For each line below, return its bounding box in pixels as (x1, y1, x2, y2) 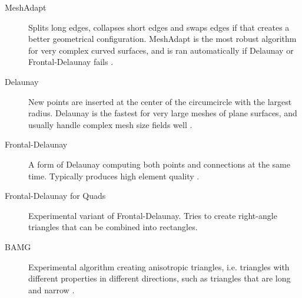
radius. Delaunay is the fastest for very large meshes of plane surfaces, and (28, 107, 297, 119)
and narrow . (28, 283, 75, 296)
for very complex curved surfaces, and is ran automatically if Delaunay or (28, 44, 294, 56)
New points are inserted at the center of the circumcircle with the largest (28, 95, 292, 107)
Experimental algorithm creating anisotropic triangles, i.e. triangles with (28, 260, 290, 273)
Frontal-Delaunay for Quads (5, 189, 106, 202)
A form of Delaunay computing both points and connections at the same (28, 158, 290, 170)
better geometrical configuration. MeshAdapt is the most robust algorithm (28, 32, 297, 45)
